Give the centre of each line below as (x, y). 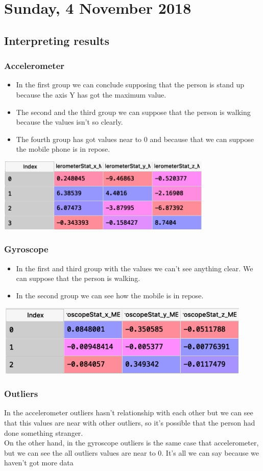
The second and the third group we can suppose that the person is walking (133, 112)
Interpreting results (57, 40)
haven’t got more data (39, 463)
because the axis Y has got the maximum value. (91, 94)
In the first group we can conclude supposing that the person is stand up (130, 85)
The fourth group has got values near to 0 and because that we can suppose (135, 139)
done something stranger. (44, 432)
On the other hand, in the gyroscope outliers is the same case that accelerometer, (131, 443)
